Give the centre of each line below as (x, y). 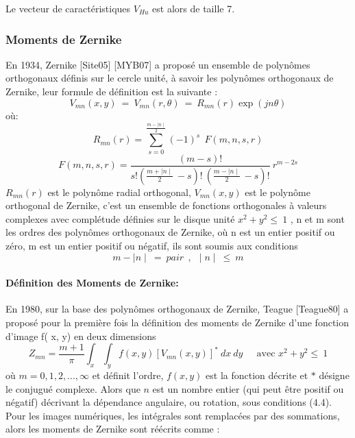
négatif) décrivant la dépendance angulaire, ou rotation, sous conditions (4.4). (169, 402)
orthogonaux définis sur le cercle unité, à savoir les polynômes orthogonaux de (170, 78)
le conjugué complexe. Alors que (73, 388)
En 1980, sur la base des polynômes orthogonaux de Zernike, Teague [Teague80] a (177, 309)
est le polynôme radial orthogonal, (119, 192)
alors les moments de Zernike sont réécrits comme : (113, 429)
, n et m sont (317, 218)
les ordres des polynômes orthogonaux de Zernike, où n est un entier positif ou (170, 232)
